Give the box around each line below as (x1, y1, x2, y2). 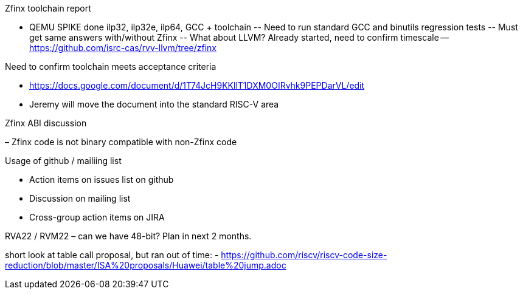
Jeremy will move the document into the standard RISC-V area (29, 99, 279, 109)
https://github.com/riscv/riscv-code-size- (221, 250, 387, 260)
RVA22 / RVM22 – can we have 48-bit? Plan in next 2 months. (5, 231, 252, 241)
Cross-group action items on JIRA (29, 212, 165, 222)
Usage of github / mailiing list (5, 156, 122, 166)
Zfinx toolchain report (5, 3, 91, 13)
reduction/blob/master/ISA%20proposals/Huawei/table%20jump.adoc (5, 260, 286, 270)
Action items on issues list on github (29, 174, 174, 185)
